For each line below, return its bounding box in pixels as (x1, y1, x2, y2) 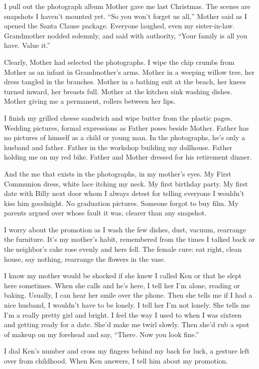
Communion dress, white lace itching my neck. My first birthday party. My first (4, 178, 248, 188)
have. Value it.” (4, 40, 50, 50)
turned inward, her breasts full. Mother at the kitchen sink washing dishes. (4, 86, 233, 96)
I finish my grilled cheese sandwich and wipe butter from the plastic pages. (4, 112, 233, 123)
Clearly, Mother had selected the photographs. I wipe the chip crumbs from (4, 56, 235, 67)
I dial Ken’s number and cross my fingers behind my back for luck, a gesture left (4, 346, 250, 356)
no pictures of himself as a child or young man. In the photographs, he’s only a (4, 132, 245, 143)
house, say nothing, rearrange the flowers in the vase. (4, 253, 166, 264)
